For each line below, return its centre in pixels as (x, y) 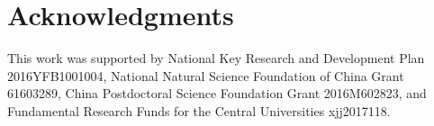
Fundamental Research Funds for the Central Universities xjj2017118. (199, 110)
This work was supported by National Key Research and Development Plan (216, 58)
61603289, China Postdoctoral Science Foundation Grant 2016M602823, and (217, 93)
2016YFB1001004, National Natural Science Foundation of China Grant (206, 75)
